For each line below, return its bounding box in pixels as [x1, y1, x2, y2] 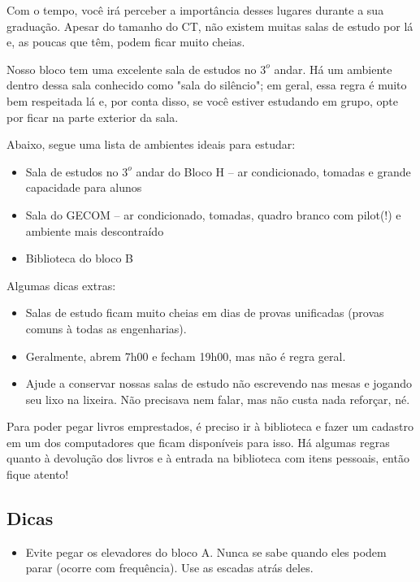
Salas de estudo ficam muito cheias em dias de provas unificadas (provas [25, 304, 384, 321]
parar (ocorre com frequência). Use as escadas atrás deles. [25, 559, 314, 576]
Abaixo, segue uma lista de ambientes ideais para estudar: [6, 136, 296, 153]
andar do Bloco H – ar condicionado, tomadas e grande [136, 163, 411, 180]
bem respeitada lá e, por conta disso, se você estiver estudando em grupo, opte [6, 92, 399, 109]
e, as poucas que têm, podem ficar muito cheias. [6, 33, 245, 50]
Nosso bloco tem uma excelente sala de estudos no [6, 60, 257, 77]
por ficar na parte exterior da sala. [6, 108, 179, 125]
